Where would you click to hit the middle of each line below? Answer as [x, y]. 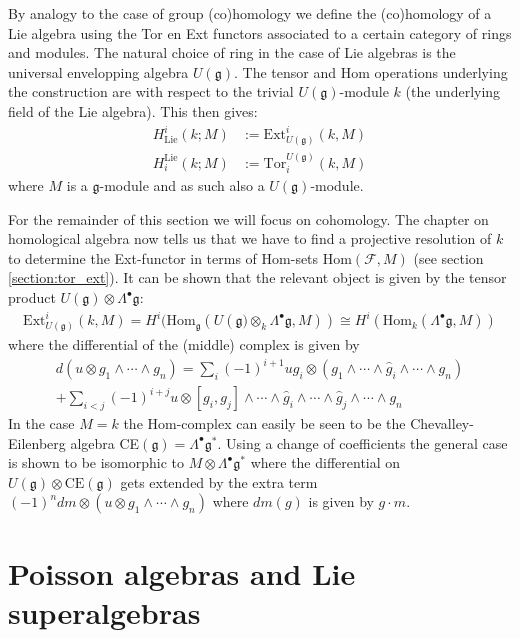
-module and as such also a [182, 185]
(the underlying [453, 91]
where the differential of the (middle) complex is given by [184, 343]
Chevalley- [442, 423]
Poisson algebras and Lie [182, 572]
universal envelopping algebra [98, 71]
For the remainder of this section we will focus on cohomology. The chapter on [248, 218]
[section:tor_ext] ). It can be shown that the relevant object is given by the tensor [257, 277]
